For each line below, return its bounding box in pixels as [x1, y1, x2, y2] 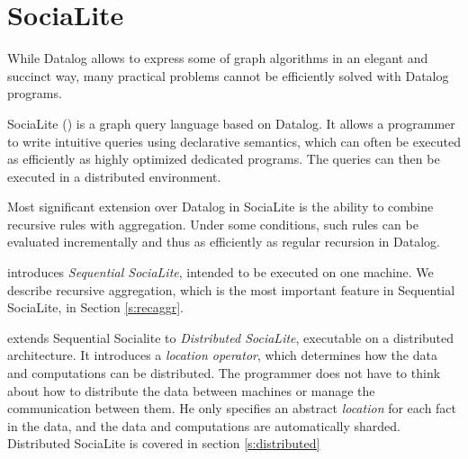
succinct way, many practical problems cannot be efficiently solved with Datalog [7, 66, 449, 85]
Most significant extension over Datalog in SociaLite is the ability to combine [7, 197, 434, 216]
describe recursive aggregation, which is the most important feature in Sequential [7, 280, 455, 299]
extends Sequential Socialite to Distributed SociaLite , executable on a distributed [7, 328, 454, 346]
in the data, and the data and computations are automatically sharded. [7, 416, 400, 435]
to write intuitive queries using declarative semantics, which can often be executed [7, 131, 461, 150]
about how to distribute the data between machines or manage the [7, 381, 375, 400]
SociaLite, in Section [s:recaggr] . [7, 298, 184, 317]
